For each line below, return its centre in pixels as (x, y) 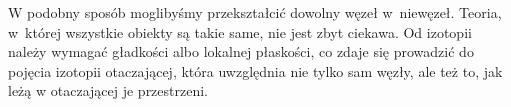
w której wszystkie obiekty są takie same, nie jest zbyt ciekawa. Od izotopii (240, 31)
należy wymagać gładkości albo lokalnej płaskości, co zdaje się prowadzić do (241, 51)
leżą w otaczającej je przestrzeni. (108, 90)
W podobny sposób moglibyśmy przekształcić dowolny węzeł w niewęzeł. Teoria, (255, 12)
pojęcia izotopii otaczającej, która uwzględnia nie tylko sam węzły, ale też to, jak (255, 70)
